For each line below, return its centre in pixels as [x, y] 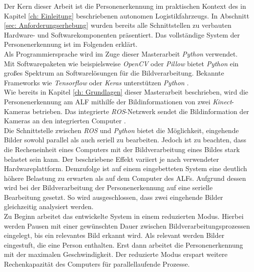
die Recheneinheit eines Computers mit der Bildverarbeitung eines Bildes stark [122, 149]
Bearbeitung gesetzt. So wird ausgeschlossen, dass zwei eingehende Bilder [114, 197]
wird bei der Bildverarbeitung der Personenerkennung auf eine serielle [108, 187]
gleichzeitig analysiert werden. [49, 206]
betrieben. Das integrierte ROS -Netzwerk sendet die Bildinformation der [141, 111]
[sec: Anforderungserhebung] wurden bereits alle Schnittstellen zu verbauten [118, 25]
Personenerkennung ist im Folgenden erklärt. [71, 44]
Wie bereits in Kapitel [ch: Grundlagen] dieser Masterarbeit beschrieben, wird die [126, 92]
